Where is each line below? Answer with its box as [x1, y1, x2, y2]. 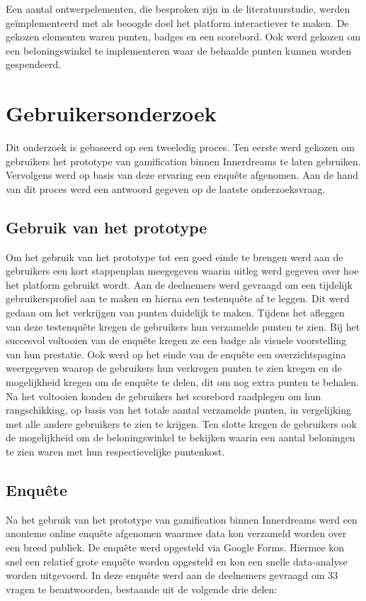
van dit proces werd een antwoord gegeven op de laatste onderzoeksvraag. [6, 181, 326, 196]
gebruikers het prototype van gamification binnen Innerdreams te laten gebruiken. [6, 153, 361, 168]
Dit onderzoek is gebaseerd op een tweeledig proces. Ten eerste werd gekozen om [6, 140, 355, 155]
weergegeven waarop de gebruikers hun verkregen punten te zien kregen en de [6, 360, 342, 375]
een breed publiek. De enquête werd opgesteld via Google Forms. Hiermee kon [6, 539, 344, 554]
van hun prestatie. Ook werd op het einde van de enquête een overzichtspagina [6, 346, 346, 361]
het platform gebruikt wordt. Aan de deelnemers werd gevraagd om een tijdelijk [6, 277, 353, 292]
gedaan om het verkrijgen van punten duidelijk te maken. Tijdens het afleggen [6, 305, 345, 320]
